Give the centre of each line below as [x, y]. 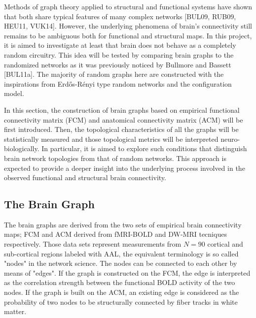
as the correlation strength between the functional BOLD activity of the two [120, 282]
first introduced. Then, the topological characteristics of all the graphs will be [121, 129]
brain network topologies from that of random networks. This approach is [115, 158]
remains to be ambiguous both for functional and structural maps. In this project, [128, 35]
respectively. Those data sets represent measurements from [93, 244]
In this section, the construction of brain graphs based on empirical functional [122, 110]
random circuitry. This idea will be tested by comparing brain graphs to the [119, 54]
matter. [15, 311]
